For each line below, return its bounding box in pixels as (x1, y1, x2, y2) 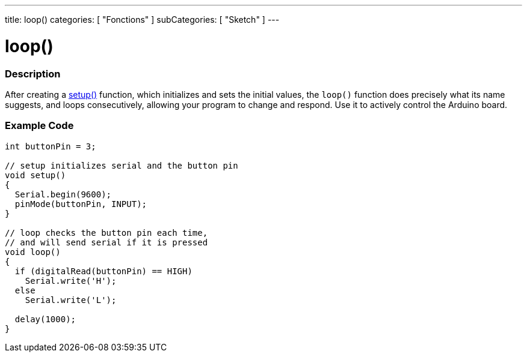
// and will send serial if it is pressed (5, 237, 208, 247)
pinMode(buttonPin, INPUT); (14, 199, 147, 209)
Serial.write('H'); (25, 275, 117, 286)
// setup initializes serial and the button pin (5, 160, 238, 170)
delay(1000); (14, 314, 76, 324)
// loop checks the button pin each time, (5, 227, 208, 238)
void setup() (5, 170, 66, 180)
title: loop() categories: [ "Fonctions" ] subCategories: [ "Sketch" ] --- (5, 14, 280, 25)
